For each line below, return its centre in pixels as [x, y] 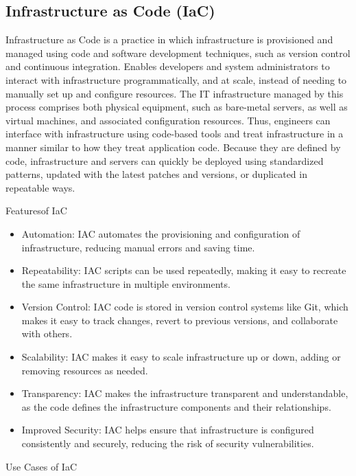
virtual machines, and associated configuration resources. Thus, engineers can [168, 120]
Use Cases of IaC [41, 466]
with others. [47, 333]
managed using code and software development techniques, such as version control [178, 53]
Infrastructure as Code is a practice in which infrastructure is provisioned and [169, 39]
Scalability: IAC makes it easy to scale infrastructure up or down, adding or [181, 357]
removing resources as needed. [85, 370]
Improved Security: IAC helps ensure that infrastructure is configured [168, 430]
